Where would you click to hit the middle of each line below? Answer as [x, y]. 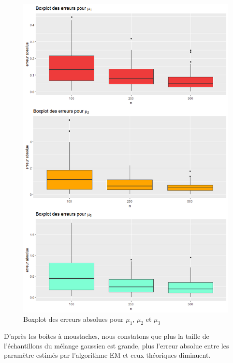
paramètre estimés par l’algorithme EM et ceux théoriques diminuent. [107, 355]
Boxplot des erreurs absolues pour [73, 319]
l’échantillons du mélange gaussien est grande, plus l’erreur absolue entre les [116, 345]
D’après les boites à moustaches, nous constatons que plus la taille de [107, 336]
